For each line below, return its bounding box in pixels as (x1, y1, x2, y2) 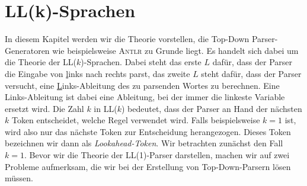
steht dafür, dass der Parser (201, 67, 302, 79)
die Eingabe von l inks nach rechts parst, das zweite (5, 67, 190, 79)
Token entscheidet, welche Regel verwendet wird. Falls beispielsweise (11, 114, 260, 126)
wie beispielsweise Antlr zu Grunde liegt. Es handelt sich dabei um (52, 44, 299, 56)
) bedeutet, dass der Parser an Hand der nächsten (121, 102, 302, 114)
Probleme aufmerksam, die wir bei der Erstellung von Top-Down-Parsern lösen (5, 160, 291, 172)
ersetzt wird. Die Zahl (5, 102, 84, 114)
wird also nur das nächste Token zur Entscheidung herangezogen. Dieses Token (5, 125, 291, 137)
